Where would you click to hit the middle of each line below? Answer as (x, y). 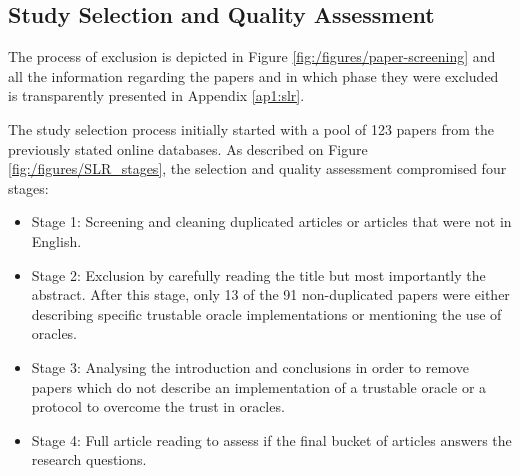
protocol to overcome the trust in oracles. (158, 406)
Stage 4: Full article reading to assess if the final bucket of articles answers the (271, 439)
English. (56, 240)
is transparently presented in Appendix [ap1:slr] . (156, 95)
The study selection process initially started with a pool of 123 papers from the (251, 128)
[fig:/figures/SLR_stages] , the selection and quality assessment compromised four (257, 168)
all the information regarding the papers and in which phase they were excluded (253, 75)
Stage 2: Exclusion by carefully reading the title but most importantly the (258, 274)
